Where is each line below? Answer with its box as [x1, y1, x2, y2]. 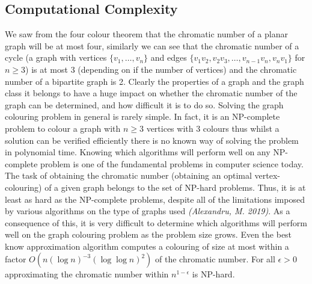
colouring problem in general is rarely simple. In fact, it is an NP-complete [5, 110, 280, 123]
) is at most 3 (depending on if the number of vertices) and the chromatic [25, 63, 297, 75]
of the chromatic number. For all [155, 253, 275, 265]
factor [5, 253, 26, 265]
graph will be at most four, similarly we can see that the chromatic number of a [5, 39, 299, 52]
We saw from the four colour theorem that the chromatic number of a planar [5, 28, 288, 40]
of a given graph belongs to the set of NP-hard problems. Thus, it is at [44, 181, 306, 193]
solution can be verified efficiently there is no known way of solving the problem [5, 134, 299, 146]
